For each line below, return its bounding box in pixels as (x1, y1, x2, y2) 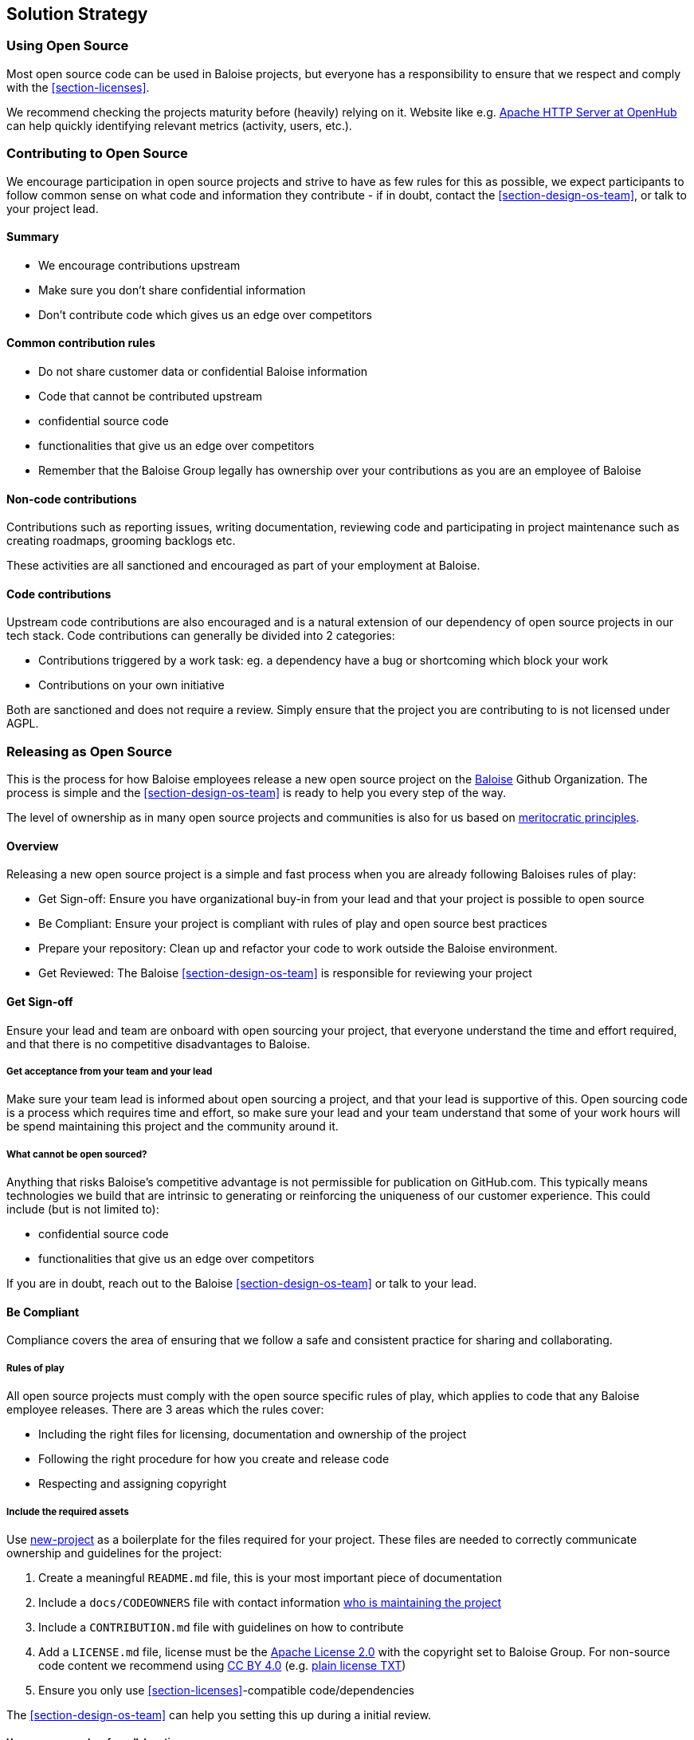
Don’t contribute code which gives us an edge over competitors (38, 307, 372, 322)
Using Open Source (6, 37, 129, 54)
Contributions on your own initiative (38, 678, 225, 692)
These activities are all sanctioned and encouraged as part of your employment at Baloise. (6, 558, 480, 573)
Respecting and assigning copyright (38, 1477, 227, 1491)
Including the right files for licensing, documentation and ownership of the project (38, 1427, 467, 1442)
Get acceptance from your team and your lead (6, 1066, 213, 1077)
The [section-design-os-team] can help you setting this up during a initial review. (6, 1707, 432, 1722)
